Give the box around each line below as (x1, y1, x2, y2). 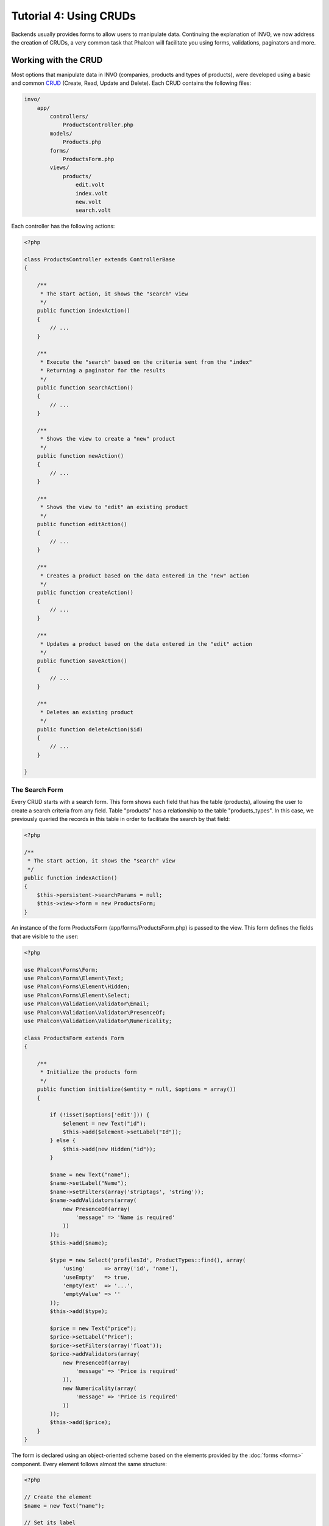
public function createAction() (37, 589, 134, 596)
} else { (49, 1137, 76, 1144)
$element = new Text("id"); (62, 1120, 146, 1127)
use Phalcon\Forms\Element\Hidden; (24, 983, 130, 990)
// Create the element (24, 1494, 92, 1501)
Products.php (62, 139, 102, 146)
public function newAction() (37, 452, 124, 460)
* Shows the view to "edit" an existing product (40, 504, 188, 511)
